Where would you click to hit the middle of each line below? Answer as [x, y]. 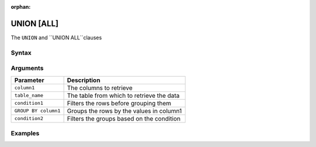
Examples [25, 133]
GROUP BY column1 [37, 111]
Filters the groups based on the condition [124, 118]
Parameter [29, 80]
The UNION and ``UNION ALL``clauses [56, 37]
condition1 [29, 103]
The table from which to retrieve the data [123, 95]
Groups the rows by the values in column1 [124, 111]
